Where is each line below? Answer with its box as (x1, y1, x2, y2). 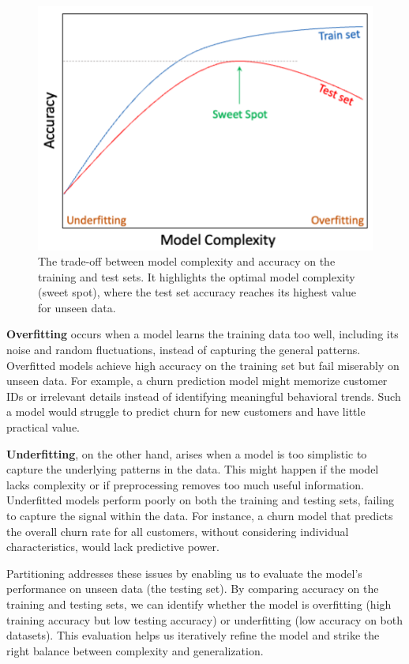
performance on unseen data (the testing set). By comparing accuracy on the (6, 580, 379, 597)
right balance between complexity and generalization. (6, 642, 264, 658)
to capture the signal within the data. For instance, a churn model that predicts (6, 507, 393, 524)
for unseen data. (38, 299, 116, 315)
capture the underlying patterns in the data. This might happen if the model (6, 461, 379, 477)
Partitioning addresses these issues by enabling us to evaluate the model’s (6, 564, 362, 581)
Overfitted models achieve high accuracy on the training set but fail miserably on (6, 357, 400, 373)
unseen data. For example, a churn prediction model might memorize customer (6, 372, 388, 389)
